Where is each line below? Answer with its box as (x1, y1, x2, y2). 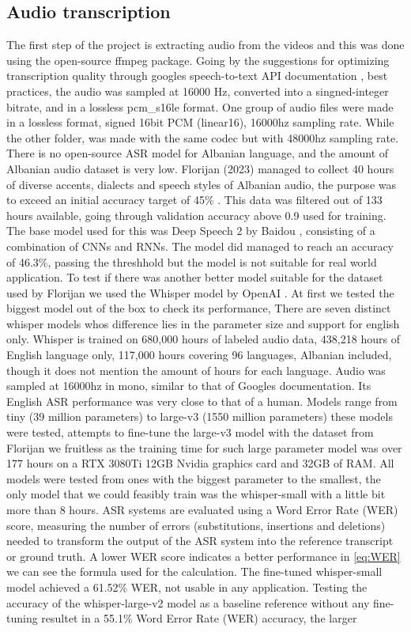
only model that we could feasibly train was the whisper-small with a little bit (6, 486, 386, 502)
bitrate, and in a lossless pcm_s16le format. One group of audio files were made (6, 98, 394, 115)
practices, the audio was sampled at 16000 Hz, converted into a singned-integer (6, 82, 389, 99)
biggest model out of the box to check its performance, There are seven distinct (6, 300, 391, 316)
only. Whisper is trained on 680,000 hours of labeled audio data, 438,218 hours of (6, 331, 400, 347)
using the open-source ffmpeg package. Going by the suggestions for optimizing (6, 51, 390, 68)
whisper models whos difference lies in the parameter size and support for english (6, 315, 400, 331)
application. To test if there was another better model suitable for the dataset (6, 269, 383, 286)
